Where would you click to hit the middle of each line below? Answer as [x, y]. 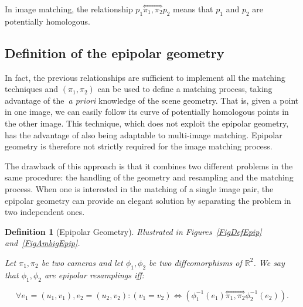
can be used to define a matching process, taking [185, 89]
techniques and [32, 89]
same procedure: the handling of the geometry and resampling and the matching [149, 177]
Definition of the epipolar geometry [115, 52]
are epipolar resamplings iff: [94, 274]
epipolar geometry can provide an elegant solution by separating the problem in [148, 200]
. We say [269, 262]
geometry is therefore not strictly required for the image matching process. [139, 146]
